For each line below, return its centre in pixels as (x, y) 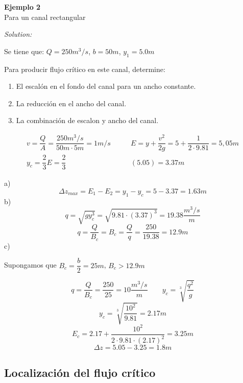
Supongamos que (30, 265)
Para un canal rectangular (45, 17)
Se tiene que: (24, 51)
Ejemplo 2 (22, 7)
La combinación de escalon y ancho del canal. (87, 120)
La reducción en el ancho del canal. (71, 103)
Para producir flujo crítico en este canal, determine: (85, 69)
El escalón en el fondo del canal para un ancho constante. (106, 86)
